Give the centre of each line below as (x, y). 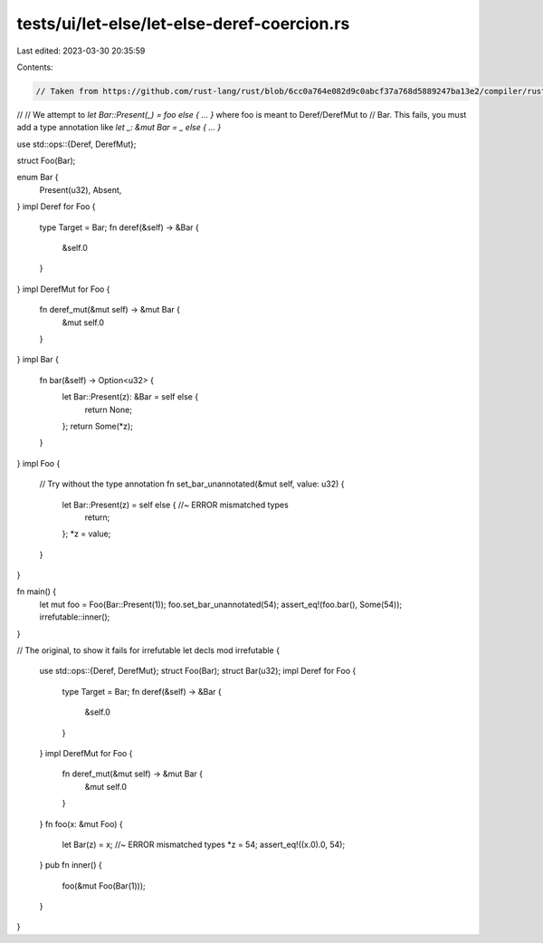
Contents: (35, 67)
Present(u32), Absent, (81, 189)
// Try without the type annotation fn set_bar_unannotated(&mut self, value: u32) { (192, 484)
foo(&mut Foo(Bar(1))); (104, 885)
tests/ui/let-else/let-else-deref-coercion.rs (183, 24)
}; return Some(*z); (97, 426)
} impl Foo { (38, 463)
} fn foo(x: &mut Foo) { (81, 823)
